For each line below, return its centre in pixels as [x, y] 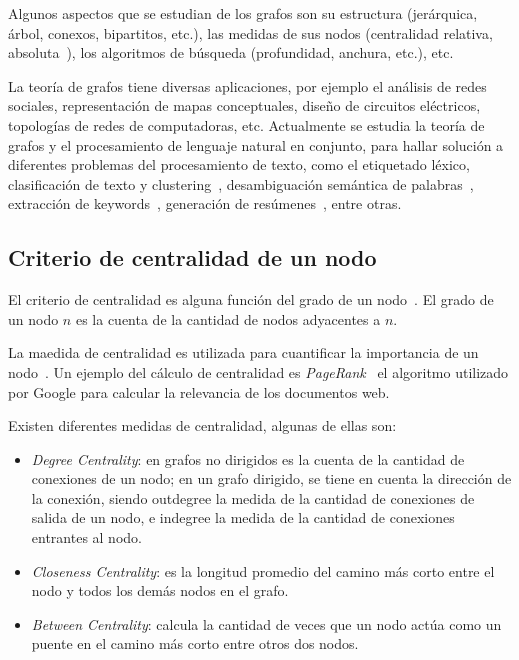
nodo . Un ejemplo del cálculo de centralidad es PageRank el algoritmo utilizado [258, 371]
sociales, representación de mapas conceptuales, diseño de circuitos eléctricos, [244, 105]
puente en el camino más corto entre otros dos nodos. [195, 643]
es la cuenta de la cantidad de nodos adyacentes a [228, 318]
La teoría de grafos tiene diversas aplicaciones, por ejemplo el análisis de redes [247, 85]
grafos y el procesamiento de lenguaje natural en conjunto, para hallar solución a [256, 144]
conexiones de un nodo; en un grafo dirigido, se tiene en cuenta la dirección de [271, 478]
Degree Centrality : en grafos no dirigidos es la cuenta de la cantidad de [248, 458]
